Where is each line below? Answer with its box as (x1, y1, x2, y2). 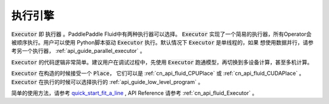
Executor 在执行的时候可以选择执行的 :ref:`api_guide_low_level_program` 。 (11, 78, 203, 85)
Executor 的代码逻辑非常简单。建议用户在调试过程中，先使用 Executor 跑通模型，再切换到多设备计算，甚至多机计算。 (11, 58, 313, 66)
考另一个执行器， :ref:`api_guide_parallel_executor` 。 (11, 47, 146, 55)
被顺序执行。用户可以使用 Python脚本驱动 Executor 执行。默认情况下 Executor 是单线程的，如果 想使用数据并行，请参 (11, 38, 314, 46)
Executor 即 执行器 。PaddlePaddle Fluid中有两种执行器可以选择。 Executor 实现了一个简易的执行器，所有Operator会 (11, 30, 312, 38)
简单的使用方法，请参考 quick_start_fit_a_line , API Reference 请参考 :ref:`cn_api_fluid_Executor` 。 (11, 89, 258, 97)
